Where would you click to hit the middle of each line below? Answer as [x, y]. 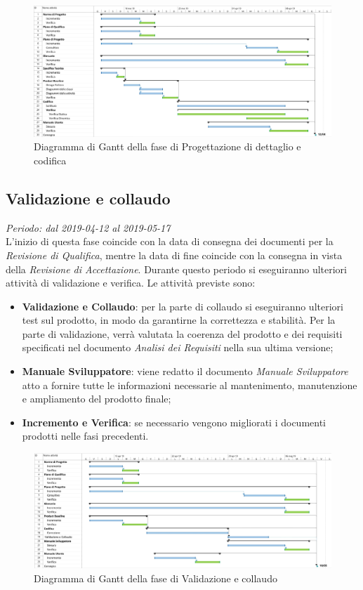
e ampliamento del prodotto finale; [97, 399]
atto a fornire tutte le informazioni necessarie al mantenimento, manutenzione [190, 385]
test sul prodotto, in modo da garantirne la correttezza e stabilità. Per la [179, 320]
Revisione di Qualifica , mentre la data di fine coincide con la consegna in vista [174, 255]
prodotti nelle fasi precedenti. [85, 436]
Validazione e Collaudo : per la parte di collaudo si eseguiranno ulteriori [183, 306]
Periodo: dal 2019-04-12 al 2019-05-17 [88, 227]
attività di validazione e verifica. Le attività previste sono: [131, 283]
